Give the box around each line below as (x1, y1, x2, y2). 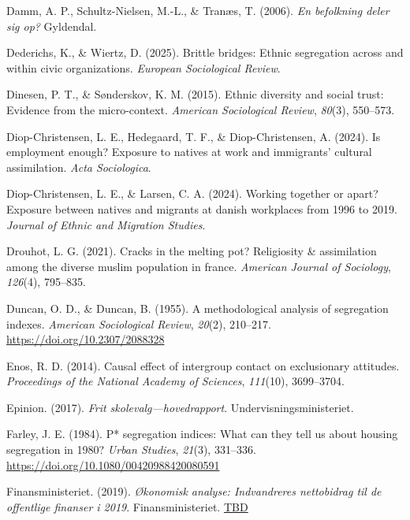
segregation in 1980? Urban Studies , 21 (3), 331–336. (6, 441, 256, 458)
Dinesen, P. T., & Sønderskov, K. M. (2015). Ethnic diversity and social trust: (6, 86, 384, 102)
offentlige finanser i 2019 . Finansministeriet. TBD (6, 498, 248, 514)
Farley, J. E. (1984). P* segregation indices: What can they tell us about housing (6, 425, 398, 442)
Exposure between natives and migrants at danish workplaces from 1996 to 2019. (6, 200, 397, 217)
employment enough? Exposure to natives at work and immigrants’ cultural (6, 143, 372, 160)
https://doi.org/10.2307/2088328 (6, 331, 165, 347)
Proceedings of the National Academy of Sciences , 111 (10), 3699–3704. (6, 373, 345, 389)
